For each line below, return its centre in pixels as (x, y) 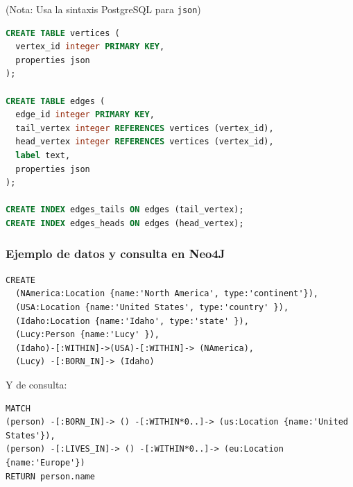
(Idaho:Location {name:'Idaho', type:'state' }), (132, 321)
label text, (43, 155)
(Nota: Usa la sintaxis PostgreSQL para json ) (103, 9)
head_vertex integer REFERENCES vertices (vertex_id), (145, 142)
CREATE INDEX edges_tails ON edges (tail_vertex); (125, 210)
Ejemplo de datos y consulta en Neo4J (115, 254)
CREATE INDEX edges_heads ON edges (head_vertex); (125, 223)
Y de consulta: (36, 384)
